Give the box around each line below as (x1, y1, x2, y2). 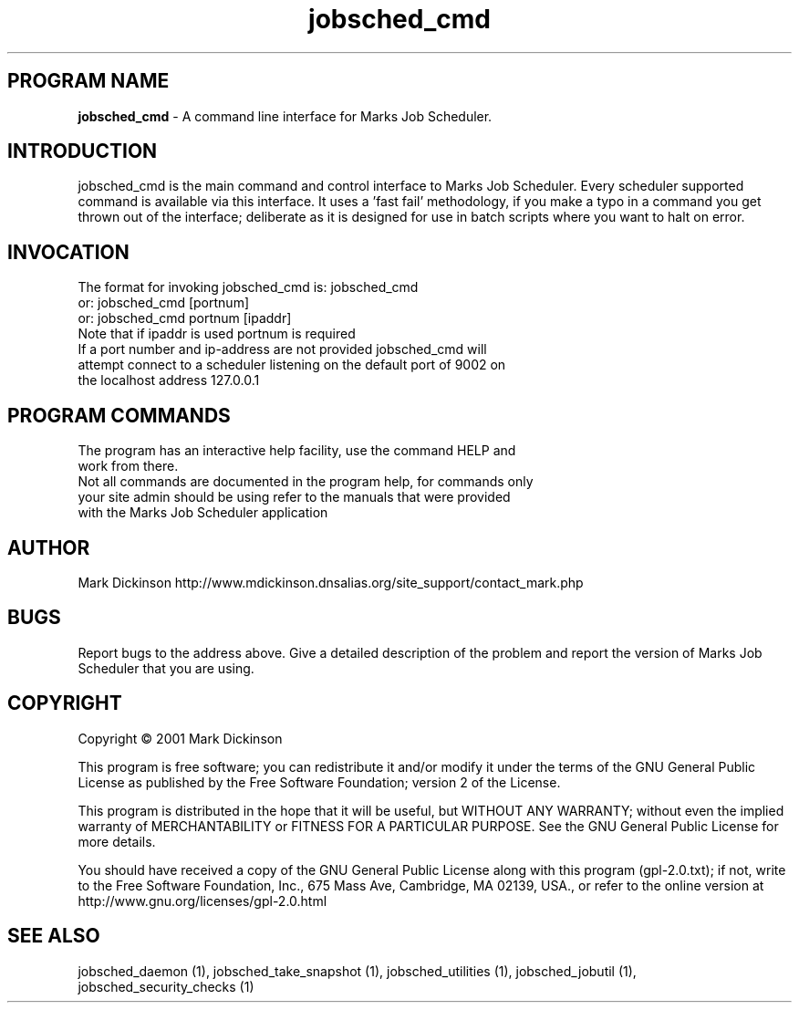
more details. (78, 833, 156, 849)
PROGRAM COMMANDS (7, 403, 231, 427)
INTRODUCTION (7, 140, 158, 163)
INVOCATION (7, 240, 130, 264)
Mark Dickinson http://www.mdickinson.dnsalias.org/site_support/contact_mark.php (78, 574, 584, 590)
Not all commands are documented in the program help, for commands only (78, 474, 534, 490)
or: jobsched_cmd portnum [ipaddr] (78, 310, 292, 327)
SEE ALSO (7, 924, 100, 948)
